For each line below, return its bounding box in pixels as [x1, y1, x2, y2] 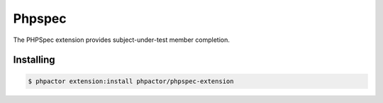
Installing [13, 54, 56, 66]
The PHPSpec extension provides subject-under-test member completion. [13, 36, 231, 44]
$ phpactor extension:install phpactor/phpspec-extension [28, 77, 234, 85]
